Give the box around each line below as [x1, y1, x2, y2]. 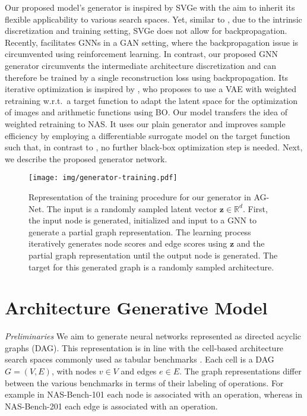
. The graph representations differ [179, 365, 302, 377]
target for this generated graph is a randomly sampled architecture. [29, 260, 274, 273]
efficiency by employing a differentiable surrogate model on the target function [5, 129, 290, 141]
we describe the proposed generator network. [5, 152, 167, 165]
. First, [242, 202, 268, 215]
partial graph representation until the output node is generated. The [29, 248, 278, 261]
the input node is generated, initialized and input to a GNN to [29, 214, 257, 226]
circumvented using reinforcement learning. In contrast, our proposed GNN [5, 48, 278, 60]
